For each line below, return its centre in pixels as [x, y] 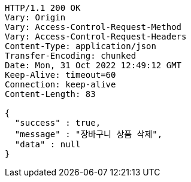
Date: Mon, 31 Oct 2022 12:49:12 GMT [93, 65]
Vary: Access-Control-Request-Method [93, 27]
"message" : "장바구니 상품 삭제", [89, 134]
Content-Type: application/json [81, 46]
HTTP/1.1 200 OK [43, 8]
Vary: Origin [35, 17]
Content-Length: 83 [50, 94]
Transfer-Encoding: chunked [71, 56]
